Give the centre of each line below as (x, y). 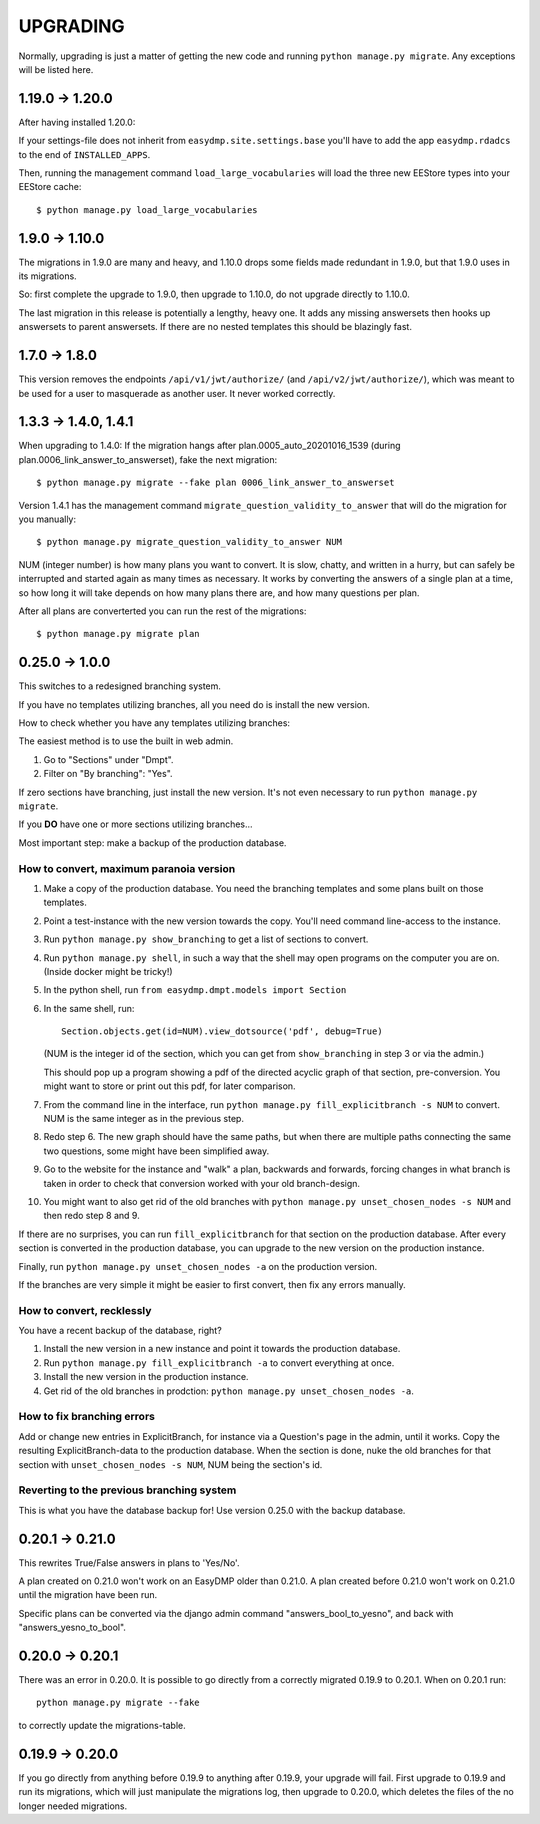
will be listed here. (56, 69)
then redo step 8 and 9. (91, 1216)
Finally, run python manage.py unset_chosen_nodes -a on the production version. (198, 1266)
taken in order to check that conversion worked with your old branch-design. (201, 1183)
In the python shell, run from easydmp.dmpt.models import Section (195, 990)
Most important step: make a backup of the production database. (152, 842)
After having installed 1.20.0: (77, 122)
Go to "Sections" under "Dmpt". (108, 759)
